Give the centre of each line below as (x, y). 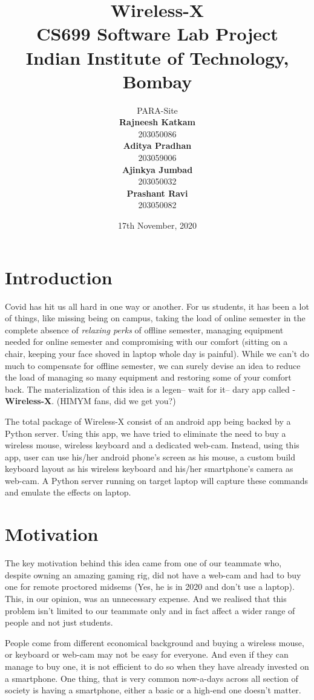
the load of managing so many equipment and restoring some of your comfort (148, 377)
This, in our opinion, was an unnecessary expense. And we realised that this (146, 598)
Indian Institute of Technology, (157, 57)
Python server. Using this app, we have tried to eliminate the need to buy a (146, 433)
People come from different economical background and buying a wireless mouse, (155, 642)
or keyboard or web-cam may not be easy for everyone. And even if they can (147, 654)
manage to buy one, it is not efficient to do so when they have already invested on (157, 666)
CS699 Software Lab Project (157, 34)
